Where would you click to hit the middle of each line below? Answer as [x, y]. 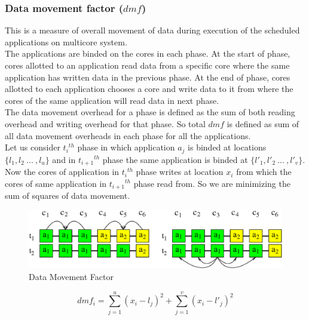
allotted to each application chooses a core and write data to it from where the [149, 89]
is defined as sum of [263, 123]
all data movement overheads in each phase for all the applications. [128, 135]
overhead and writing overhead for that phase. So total [105, 123]
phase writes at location [180, 172]
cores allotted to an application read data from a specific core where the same [147, 65]
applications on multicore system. [66, 41]
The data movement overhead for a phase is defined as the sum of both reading [150, 112]
